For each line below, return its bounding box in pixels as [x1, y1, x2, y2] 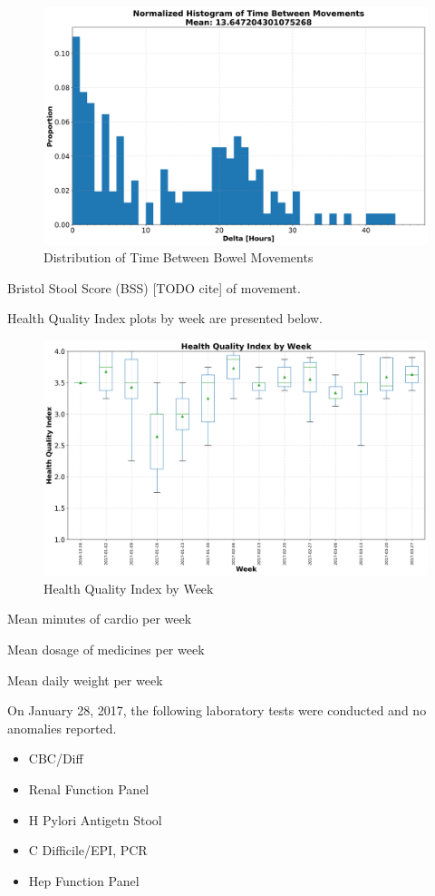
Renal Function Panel [28, 780, 150, 799]
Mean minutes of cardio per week [7, 609, 192, 628]
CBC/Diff [28, 749, 83, 768]
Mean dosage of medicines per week [7, 640, 205, 659]
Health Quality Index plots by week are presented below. [7, 309, 323, 328]
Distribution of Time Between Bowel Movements [43, 248, 314, 267]
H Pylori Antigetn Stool [28, 810, 162, 829]
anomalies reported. [7, 718, 117, 737]
